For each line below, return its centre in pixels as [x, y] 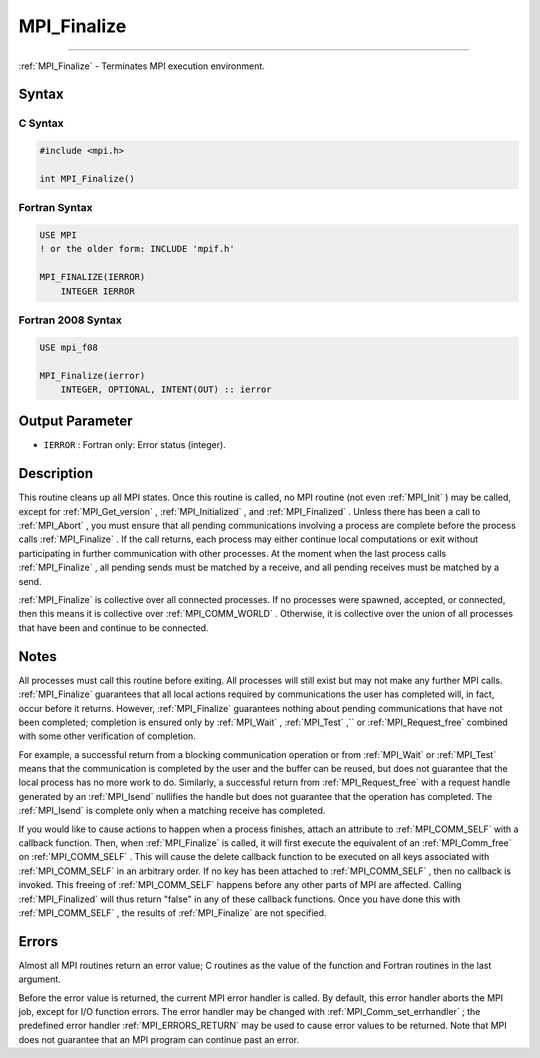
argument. [40, 979]
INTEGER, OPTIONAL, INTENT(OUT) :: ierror [166, 389]
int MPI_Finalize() [87, 178]
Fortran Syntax [55, 208]
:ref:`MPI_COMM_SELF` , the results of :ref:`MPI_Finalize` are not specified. [172, 912]
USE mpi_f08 [69, 347]
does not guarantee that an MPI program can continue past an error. [159, 1039]
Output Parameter [76, 421]
